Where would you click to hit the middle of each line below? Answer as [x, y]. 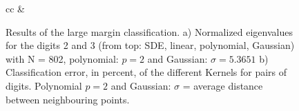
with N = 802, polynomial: [62, 58]
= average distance [223, 85]
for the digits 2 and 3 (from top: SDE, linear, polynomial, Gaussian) [150, 45]
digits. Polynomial [44, 85]
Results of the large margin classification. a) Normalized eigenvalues [149, 31]
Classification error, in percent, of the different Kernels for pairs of [146, 72]
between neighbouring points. [68, 99]
